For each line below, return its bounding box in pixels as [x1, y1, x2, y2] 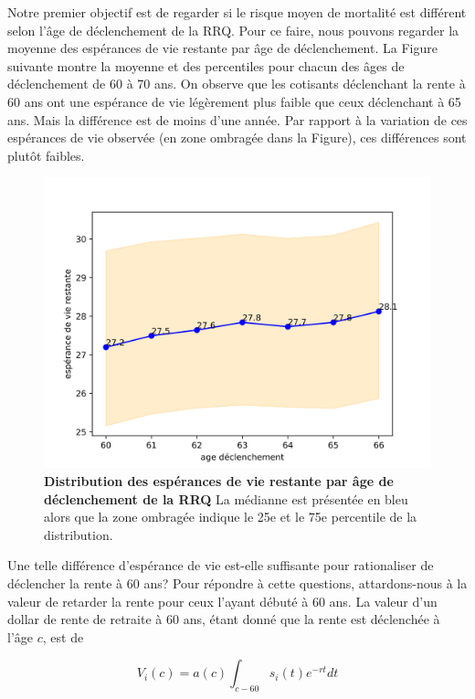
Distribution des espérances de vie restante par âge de [44, 471, 394, 490]
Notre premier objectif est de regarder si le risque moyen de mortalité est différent [7, 3, 467, 21]
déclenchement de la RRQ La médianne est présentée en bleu [44, 489, 408, 508]
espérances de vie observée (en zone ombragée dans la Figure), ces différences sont [7, 128, 467, 147]
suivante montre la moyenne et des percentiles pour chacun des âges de [7, 56, 405, 75]
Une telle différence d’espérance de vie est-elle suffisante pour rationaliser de [7, 556, 434, 575]
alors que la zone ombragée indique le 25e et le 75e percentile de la [44, 507, 417, 526]
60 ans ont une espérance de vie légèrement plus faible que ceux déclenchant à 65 [7, 91, 461, 111]
